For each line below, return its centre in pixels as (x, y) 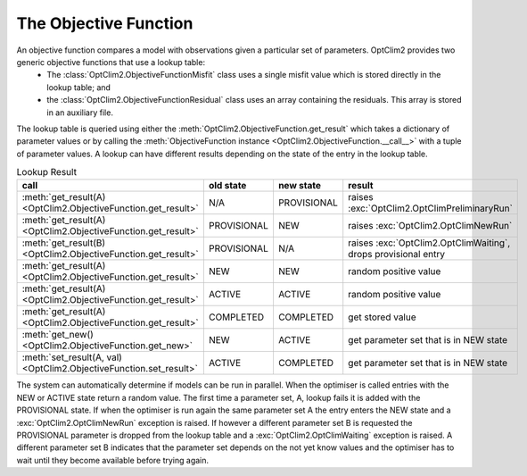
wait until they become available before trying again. (113, 460)
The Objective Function (105, 23)
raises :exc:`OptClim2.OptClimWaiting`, (429, 243)
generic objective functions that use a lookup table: (111, 62)
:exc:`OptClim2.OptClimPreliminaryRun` (430, 208)
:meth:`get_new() (58, 335)
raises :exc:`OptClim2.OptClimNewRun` (430, 226)
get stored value (382, 317)
